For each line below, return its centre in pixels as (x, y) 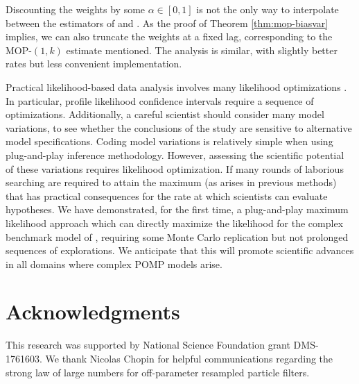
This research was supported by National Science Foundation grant (148, 345)
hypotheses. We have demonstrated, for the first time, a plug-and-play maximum (177, 209)
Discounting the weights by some (76, 9)
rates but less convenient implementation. (94, 64)
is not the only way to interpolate (268, 9)
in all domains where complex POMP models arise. (114, 264)
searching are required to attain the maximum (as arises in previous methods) (171, 182)
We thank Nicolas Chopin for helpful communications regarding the (189, 358)
